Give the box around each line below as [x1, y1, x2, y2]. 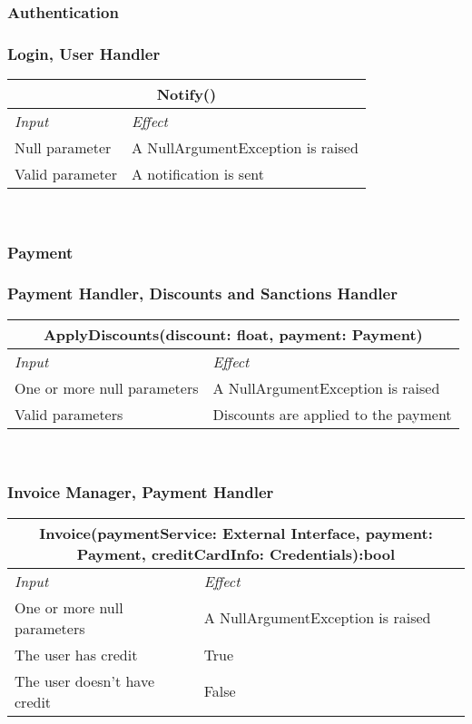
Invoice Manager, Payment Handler [7, 481, 274, 504]
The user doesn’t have [15, 670, 154, 691]
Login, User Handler [7, 42, 161, 64]
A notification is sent [132, 163, 264, 185]
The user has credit [15, 643, 138, 665]
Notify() [156, 83, 217, 105]
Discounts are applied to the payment [212, 403, 452, 425]
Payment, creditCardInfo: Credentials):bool [76, 543, 396, 564]
